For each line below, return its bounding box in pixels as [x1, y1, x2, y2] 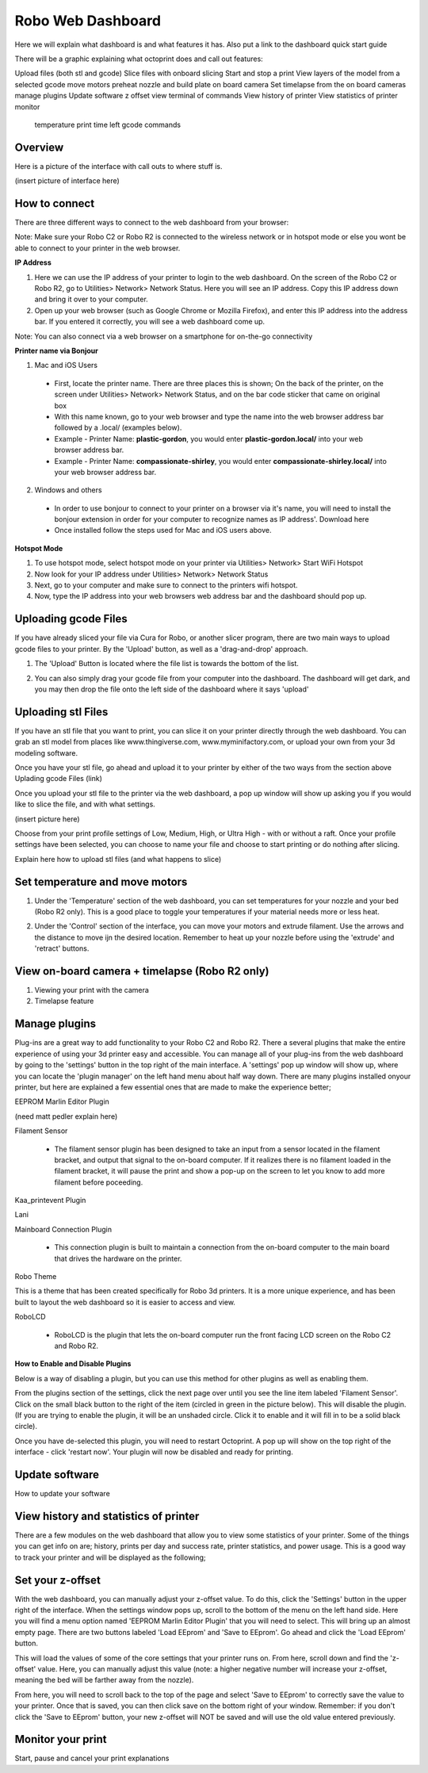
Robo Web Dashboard [14, 12, 162, 29]
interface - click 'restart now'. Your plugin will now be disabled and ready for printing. [14, 1447, 293, 1457]
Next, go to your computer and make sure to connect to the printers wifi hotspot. [34, 580, 298, 590]
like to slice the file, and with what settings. [14, 799, 156, 809]
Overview [14, 140, 64, 154]
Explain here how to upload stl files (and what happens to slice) [14, 854, 222, 864]
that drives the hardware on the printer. [54, 1254, 182, 1263]
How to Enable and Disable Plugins [14, 1359, 132, 1369]
